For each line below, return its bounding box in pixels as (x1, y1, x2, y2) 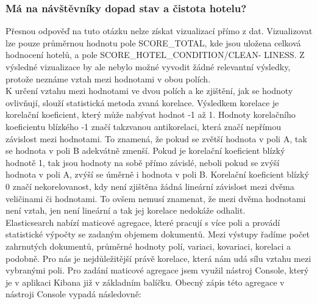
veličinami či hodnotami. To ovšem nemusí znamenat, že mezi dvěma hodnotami (5, 192, 306, 204)
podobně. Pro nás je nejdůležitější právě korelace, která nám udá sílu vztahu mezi (5, 252, 312, 264)
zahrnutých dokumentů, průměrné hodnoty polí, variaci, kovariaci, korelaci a (5, 239, 291, 252)
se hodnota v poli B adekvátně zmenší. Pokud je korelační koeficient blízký (5, 144, 285, 157)
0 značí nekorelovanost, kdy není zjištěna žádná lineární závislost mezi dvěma (5, 179, 294, 192)
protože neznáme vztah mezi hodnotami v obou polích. (5, 72, 211, 85)
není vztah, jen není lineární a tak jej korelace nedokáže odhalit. (5, 204, 246, 217)
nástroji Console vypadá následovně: (5, 288, 141, 300)
